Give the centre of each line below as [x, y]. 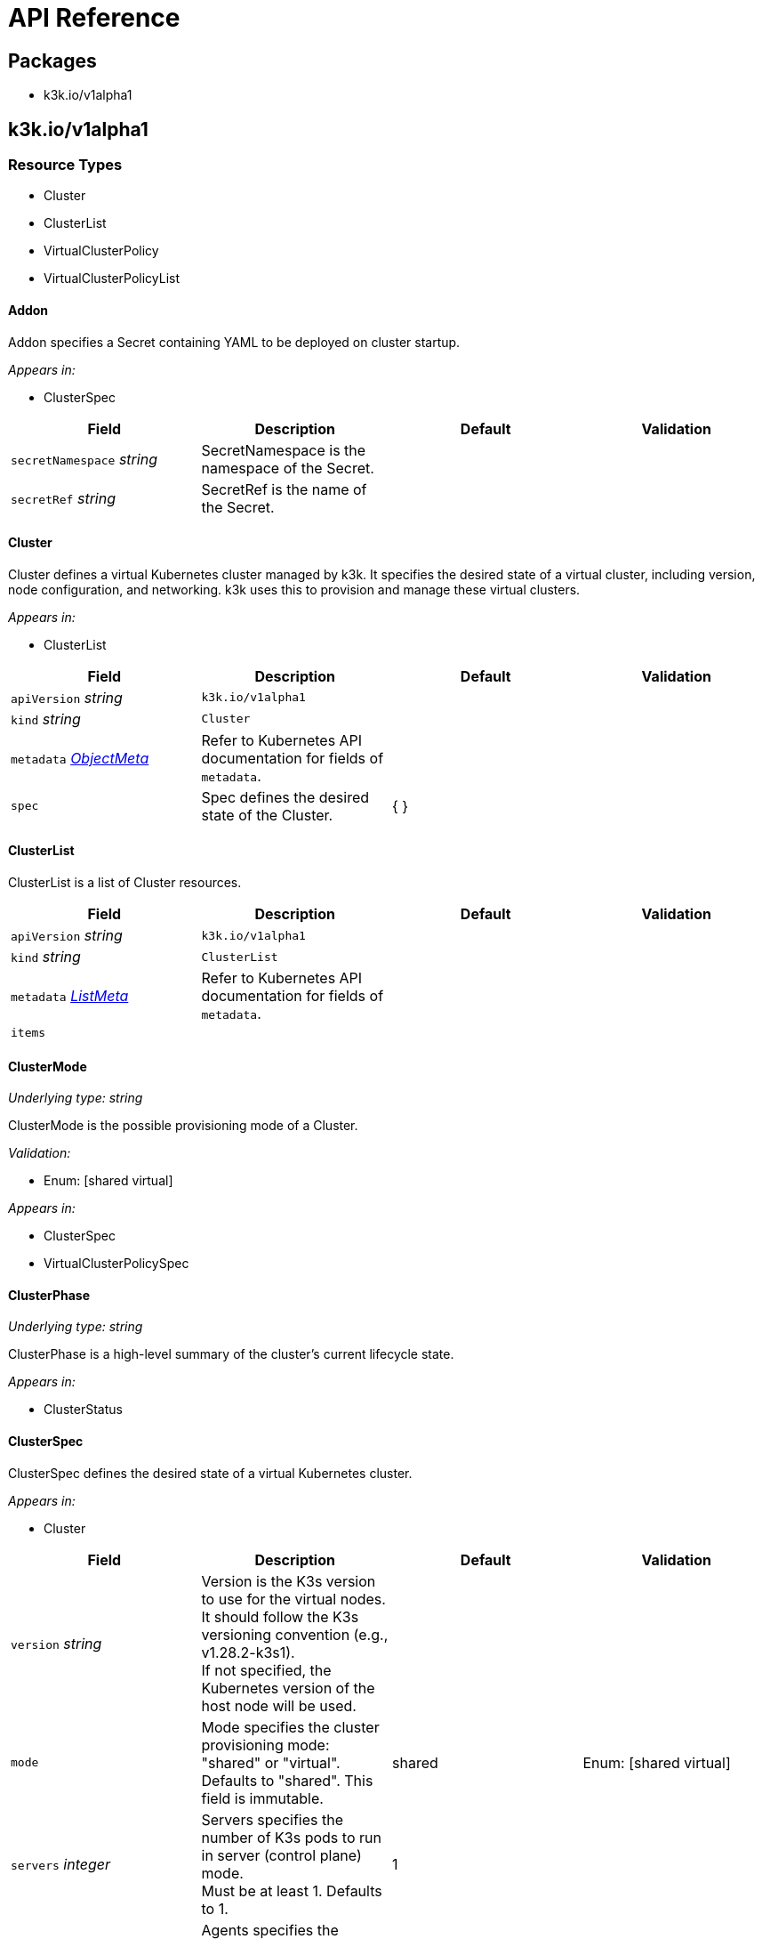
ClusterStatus [83, 1410]
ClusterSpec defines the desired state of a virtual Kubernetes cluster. [210, 1473]
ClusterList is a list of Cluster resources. [125, 883]
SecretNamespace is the [284, 450]
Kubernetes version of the [288, 1688]
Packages [52, 61]
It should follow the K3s [280, 1616]
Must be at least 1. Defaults [292, 1891]
